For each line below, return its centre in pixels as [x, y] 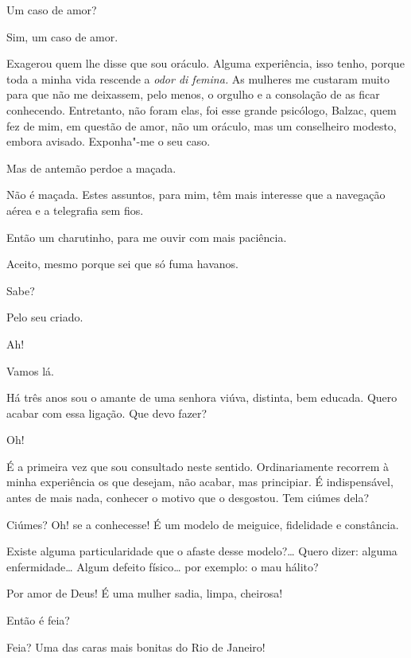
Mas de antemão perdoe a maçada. [91, 167]
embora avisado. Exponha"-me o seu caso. [109, 141]
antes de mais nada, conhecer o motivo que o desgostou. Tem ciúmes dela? [188, 498]
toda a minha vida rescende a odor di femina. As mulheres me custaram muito [198, 78]
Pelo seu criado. [45, 317]
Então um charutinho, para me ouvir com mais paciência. [147, 237]
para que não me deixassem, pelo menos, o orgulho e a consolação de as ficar [193, 94]
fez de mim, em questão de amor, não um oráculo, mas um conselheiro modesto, [202, 125]
